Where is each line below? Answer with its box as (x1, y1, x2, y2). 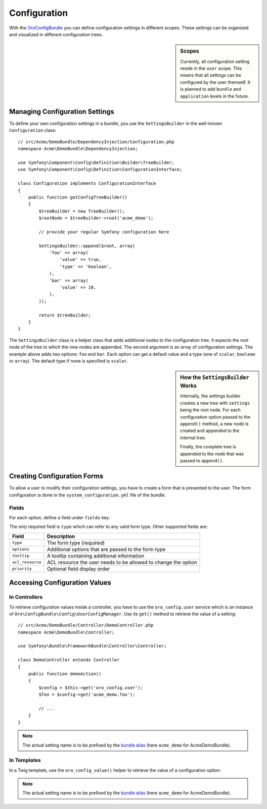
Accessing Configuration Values (9, 579, 111, 587)
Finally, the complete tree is (180, 444, 236, 450)
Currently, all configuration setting (180, 58, 250, 64)
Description (47, 533, 75, 539)
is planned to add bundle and (180, 86, 241, 92)
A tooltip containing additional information (47, 552, 144, 559)
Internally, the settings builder (180, 393, 241, 399)
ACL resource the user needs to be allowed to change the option (47, 559, 197, 566)
